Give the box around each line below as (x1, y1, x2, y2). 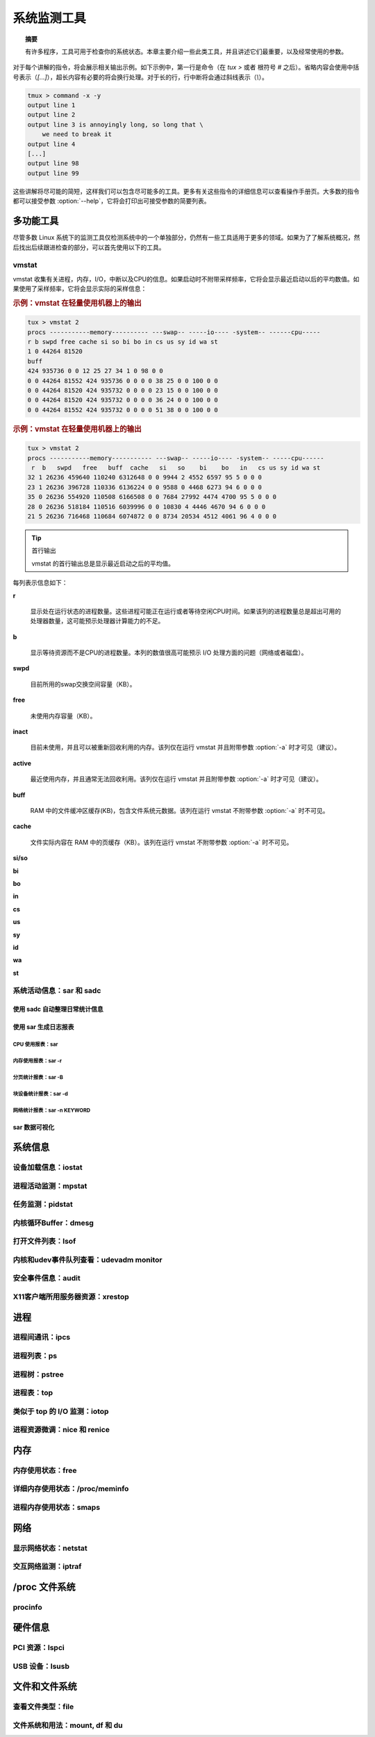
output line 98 (27, 160, 79, 167)
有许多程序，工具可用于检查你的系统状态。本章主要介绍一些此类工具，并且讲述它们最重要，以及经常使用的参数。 (25, 47, 347, 56)
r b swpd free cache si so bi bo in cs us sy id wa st (27, 338, 218, 346)
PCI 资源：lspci (12, 1643, 65, 1653)
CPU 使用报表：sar (12, 1041, 58, 1048)
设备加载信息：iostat (12, 1162, 83, 1172)
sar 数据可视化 (12, 1123, 55, 1132)
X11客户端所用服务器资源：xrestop (12, 1292, 129, 1301)
